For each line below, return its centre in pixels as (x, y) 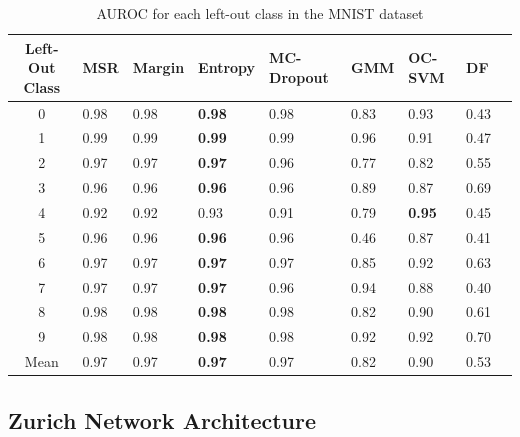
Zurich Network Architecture (162, 419)
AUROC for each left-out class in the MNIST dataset (260, 13)
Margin (158, 67)
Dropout (299, 76)
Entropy (227, 67)
